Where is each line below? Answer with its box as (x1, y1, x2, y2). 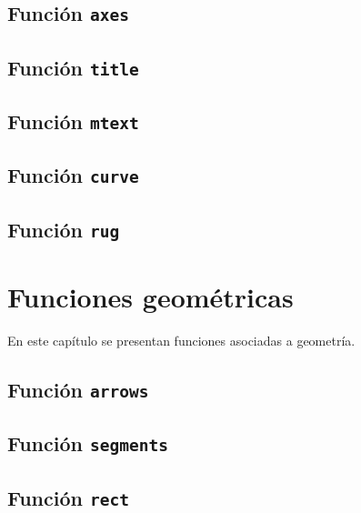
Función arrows (7, 375, 149, 403)
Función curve (7, 161, 139, 189)
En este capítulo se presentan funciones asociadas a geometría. (7, 330, 356, 349)
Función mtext (7, 107, 139, 136)
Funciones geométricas (7, 277, 294, 315)
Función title (7, 53, 139, 81)
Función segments (7, 429, 168, 458)
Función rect (7, 483, 129, 511)
